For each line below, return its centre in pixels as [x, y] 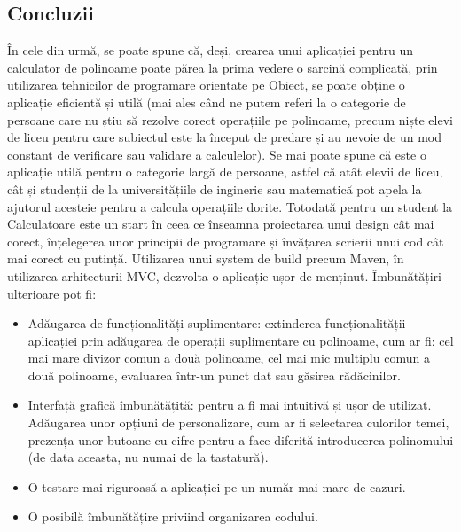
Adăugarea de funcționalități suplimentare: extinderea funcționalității [217, 323]
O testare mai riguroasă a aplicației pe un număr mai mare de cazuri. [217, 486]
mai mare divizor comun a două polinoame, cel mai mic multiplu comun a [229, 358]
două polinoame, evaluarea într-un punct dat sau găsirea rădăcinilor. [214, 375]
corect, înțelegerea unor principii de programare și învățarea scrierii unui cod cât [226, 241]
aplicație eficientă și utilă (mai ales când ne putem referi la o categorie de [207, 102]
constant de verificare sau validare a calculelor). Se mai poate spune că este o [217, 154]
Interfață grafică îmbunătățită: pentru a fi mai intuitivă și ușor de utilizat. [230, 405]
